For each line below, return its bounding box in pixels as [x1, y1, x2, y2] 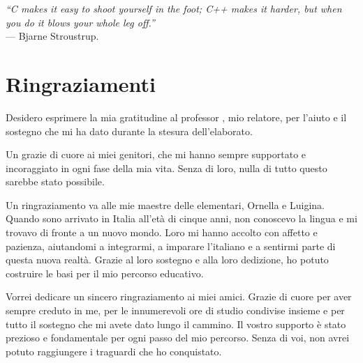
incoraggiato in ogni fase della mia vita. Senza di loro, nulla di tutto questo [6, 160, 327, 175]
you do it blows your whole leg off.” [6, 15, 155, 29]
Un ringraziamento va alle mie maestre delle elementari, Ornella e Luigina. [6, 197, 325, 212]
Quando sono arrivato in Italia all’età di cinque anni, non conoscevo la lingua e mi [6, 211, 357, 226]
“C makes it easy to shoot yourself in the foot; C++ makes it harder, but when [6, 1, 342, 15]
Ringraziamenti [6, 69, 156, 98]
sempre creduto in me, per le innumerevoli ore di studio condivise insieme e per [6, 303, 345, 318]
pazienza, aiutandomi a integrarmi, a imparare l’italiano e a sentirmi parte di [6, 238, 336, 253]
